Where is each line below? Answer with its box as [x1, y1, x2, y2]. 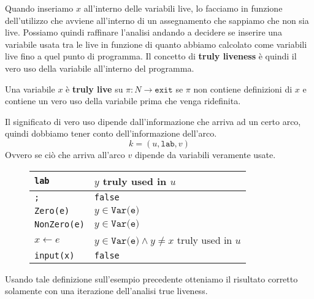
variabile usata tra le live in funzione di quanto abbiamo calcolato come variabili [5, 37, 307, 50]
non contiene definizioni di [193, 82, 293, 95]
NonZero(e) [34, 219, 85, 229]
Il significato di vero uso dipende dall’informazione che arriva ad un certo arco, [5, 115, 301, 127]
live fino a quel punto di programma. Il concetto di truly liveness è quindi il [5, 50, 297, 62]
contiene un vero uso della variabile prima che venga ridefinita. [5, 94, 241, 107]
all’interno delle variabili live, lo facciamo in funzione [83, 2, 283, 14]
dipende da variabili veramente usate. [134, 148, 276, 161]
